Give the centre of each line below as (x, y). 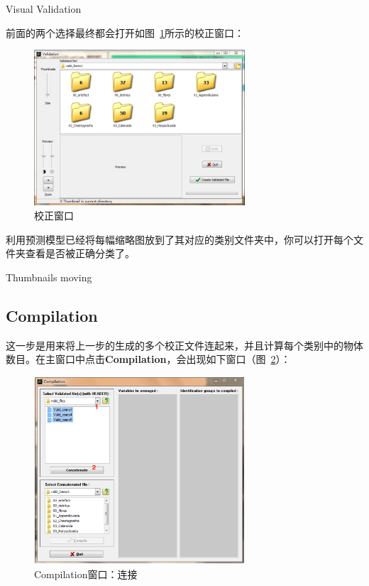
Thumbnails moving (49, 277)
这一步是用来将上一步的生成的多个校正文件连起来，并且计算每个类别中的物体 (184, 345)
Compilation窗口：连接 (86, 574)
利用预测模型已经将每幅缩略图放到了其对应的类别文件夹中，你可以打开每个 (180, 239)
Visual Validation (44, 9)
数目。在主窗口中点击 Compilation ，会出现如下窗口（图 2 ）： (148, 359)
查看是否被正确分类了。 (80, 253)
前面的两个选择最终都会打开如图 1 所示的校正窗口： (125, 32)
